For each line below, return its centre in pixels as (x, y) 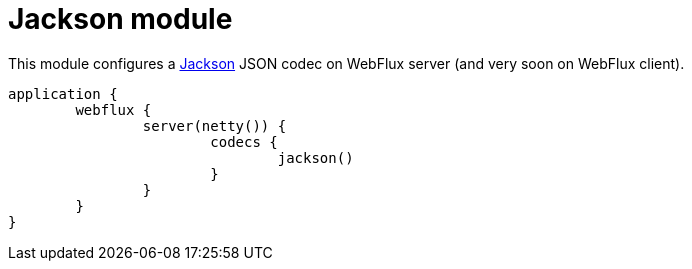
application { (63, 93)
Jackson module (120, 19)
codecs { (244, 141)
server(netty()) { (214, 125)
